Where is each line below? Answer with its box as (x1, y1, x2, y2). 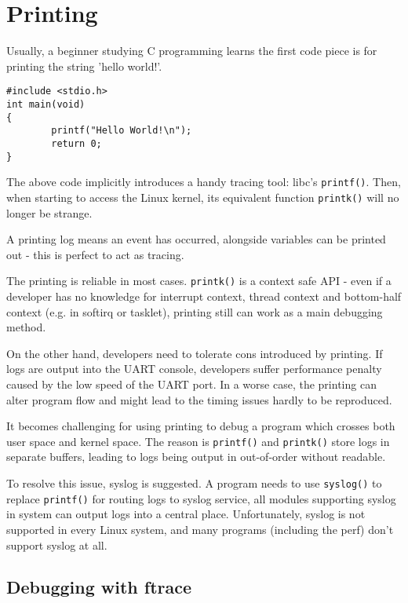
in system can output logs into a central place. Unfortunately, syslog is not (6, 506, 366, 522)
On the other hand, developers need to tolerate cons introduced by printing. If (6, 345, 383, 361)
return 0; (51, 137, 102, 149)
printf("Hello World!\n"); (51, 125, 192, 137)
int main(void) (6, 98, 86, 110)
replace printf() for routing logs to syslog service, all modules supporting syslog (6, 490, 396, 506)
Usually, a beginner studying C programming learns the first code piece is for (6, 42, 377, 59)
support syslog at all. (6, 536, 107, 553)
